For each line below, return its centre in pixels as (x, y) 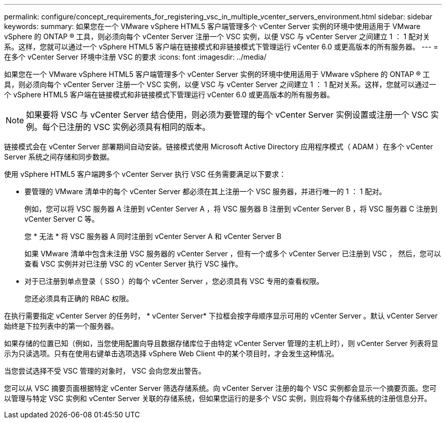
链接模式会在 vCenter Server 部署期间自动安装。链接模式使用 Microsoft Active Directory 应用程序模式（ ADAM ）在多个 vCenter (219, 147)
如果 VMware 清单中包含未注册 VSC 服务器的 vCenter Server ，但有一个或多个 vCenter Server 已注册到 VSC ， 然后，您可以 (233, 254)
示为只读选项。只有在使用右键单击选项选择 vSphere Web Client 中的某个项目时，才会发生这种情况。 (171, 353)
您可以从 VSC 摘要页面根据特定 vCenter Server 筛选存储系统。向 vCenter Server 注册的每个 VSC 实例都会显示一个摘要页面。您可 (220, 388)
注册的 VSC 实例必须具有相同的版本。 (139, 127)
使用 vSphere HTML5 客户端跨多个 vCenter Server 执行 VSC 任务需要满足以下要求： (145, 174)
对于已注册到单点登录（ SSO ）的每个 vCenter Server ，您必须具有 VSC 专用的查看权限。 (174, 281)
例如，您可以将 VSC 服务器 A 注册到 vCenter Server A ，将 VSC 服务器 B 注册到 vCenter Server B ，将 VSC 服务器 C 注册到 (231, 209)
